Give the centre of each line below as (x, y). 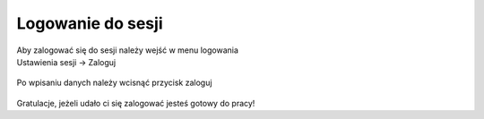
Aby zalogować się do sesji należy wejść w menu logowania (128, 50)
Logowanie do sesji (90, 23)
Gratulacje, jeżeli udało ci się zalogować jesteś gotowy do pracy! (136, 103)
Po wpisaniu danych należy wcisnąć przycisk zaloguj (114, 83)
